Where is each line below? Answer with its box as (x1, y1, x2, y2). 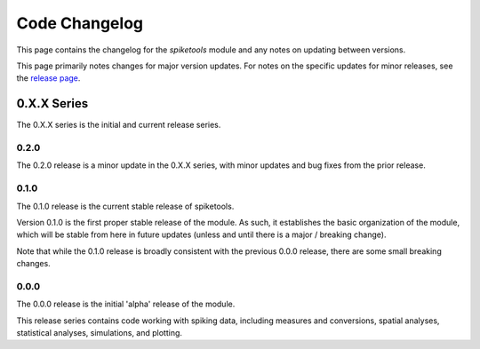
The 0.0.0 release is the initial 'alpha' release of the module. (16, 298, 236, 310)
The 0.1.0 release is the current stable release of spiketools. (16, 201, 235, 211)
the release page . (16, 73, 81, 83)
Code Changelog (16, 13, 144, 33)
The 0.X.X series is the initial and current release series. (16, 120, 221, 131)
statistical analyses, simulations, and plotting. (16, 328, 182, 337)
